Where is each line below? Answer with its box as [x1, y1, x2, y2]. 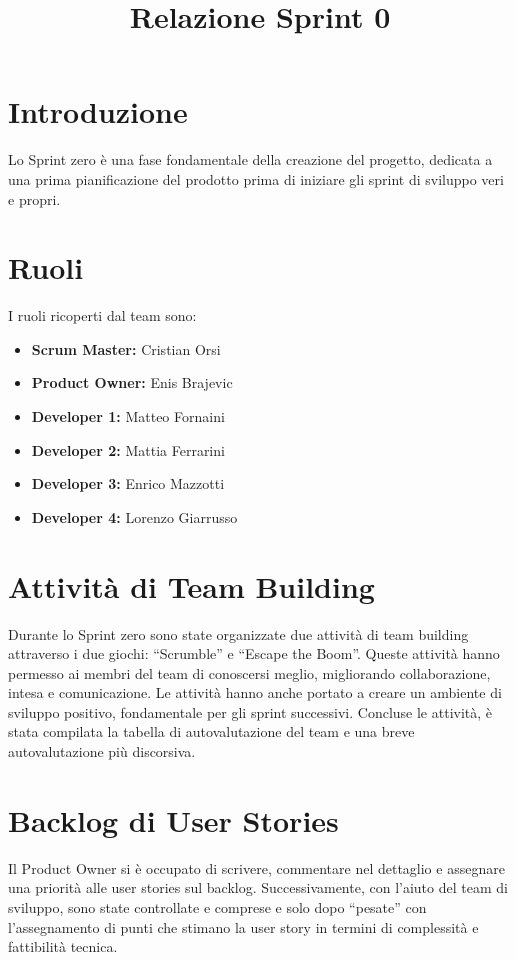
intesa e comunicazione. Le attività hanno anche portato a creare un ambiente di [8, 682, 502, 703]
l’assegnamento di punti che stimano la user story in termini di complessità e [8, 916, 479, 937]
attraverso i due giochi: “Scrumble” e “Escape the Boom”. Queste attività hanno [8, 643, 500, 664]
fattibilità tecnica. [8, 936, 118, 957]
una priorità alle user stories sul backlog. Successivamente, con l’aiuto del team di [8, 877, 508, 898]
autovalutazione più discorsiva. [8, 741, 196, 762]
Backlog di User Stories [8, 799, 339, 840]
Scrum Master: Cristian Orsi [31, 338, 221, 359]
